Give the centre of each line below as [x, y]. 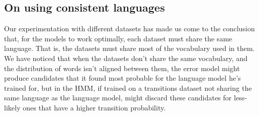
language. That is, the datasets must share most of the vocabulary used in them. [129, 48]
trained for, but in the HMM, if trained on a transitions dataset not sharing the [128, 88]
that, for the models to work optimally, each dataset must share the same [118, 38]
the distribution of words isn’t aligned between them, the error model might [122, 68]
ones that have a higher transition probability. [94, 107]
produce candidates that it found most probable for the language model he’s [123, 78]
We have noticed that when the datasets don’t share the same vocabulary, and [126, 58]
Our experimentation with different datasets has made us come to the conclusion [129, 28]
